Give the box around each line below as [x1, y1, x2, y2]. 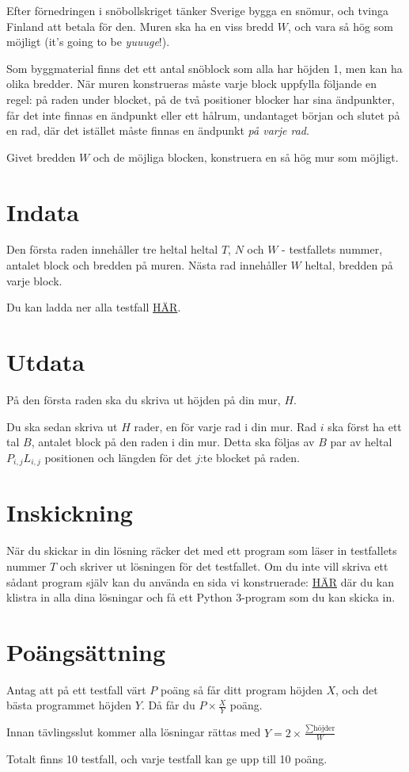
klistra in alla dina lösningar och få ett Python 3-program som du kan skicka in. [6, 589, 396, 606]
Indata [6, 195, 79, 227]
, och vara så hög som [288, 17, 393, 34]
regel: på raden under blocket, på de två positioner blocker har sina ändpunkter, [6, 90, 395, 107]
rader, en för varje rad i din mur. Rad [134, 418, 317, 434]
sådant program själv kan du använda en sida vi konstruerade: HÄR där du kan [6, 573, 394, 590]
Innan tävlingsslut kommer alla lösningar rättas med [6, 724, 261, 740]
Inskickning [6, 496, 133, 529]
